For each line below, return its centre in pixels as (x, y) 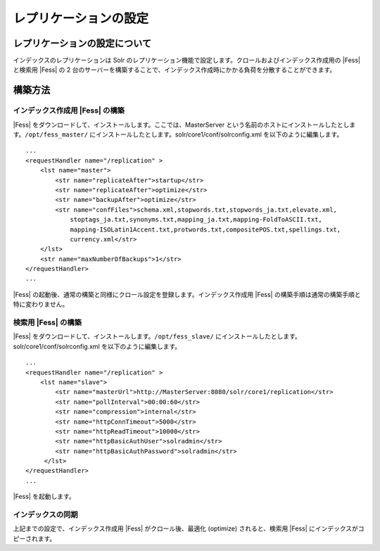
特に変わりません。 (41, 304)
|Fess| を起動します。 (44, 497)
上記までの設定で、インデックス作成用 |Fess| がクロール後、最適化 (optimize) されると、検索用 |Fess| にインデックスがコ (189, 528)
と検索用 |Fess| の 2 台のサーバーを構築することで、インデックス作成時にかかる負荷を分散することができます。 (175, 70)
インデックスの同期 (45, 515)
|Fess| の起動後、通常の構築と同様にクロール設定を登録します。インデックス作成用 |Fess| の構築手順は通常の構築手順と (187, 294)
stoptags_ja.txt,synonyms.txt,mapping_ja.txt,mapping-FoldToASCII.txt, (196, 220)
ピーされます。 (34, 538)
